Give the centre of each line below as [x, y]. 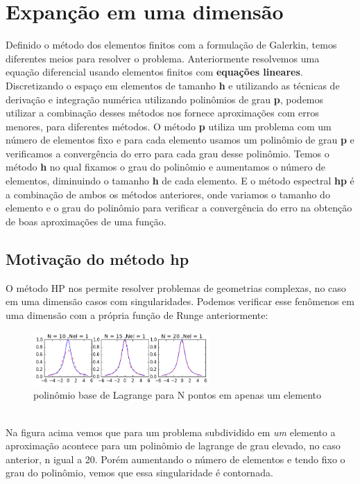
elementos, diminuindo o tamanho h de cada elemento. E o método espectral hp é [180, 181]
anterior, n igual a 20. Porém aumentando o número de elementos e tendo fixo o [175, 459]
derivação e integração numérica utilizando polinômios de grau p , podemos [165, 99]
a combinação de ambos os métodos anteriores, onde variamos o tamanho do [168, 194]
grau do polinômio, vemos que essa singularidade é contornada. [139, 473]
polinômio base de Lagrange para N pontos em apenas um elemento [178, 395]
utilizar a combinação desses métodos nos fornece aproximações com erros [162, 113]
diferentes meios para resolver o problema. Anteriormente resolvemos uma [163, 58]
